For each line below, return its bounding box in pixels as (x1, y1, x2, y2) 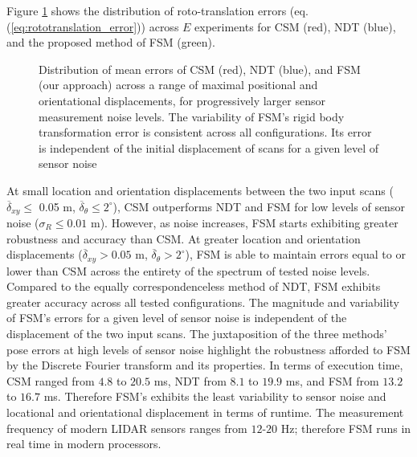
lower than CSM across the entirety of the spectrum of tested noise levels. (6, 262, 370, 279)
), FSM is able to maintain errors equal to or (185, 246, 406, 263)
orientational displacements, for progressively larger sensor (39, 92, 325, 108)
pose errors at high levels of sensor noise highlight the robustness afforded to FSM (6, 341, 411, 357)
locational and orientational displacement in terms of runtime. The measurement (6, 403, 404, 420)
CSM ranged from (6, 372, 95, 389)
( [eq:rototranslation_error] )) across (6, 18, 179, 35)
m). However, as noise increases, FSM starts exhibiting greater (90, 214, 399, 231)
